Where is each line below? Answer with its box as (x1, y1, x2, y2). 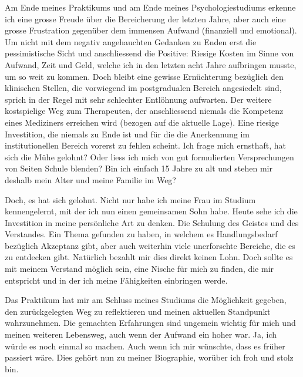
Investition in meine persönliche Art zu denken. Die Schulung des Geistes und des (5, 216, 299, 228)
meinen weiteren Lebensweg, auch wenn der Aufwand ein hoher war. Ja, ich (5, 328, 277, 341)
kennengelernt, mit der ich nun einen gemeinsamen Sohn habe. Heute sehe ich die (5, 205, 298, 217)
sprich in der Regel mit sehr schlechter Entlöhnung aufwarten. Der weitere (5, 93, 272, 105)
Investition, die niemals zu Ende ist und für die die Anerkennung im (5, 127, 250, 140)
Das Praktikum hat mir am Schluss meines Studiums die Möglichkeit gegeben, (5, 294, 287, 306)
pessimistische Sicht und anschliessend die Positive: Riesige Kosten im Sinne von (5, 47, 294, 59)
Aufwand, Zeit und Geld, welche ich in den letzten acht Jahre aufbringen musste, (5, 58, 297, 70)
